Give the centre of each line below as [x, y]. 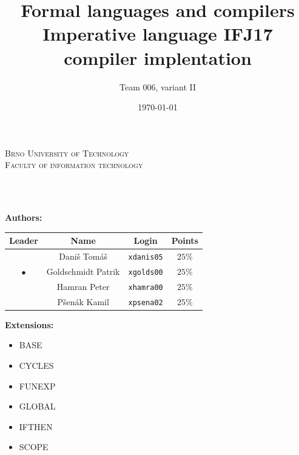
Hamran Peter [83, 286]
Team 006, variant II [158, 86]
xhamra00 [146, 287]
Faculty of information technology [74, 165]
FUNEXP [37, 386]
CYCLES [36, 366]
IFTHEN [36, 426]
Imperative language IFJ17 [158, 34]
